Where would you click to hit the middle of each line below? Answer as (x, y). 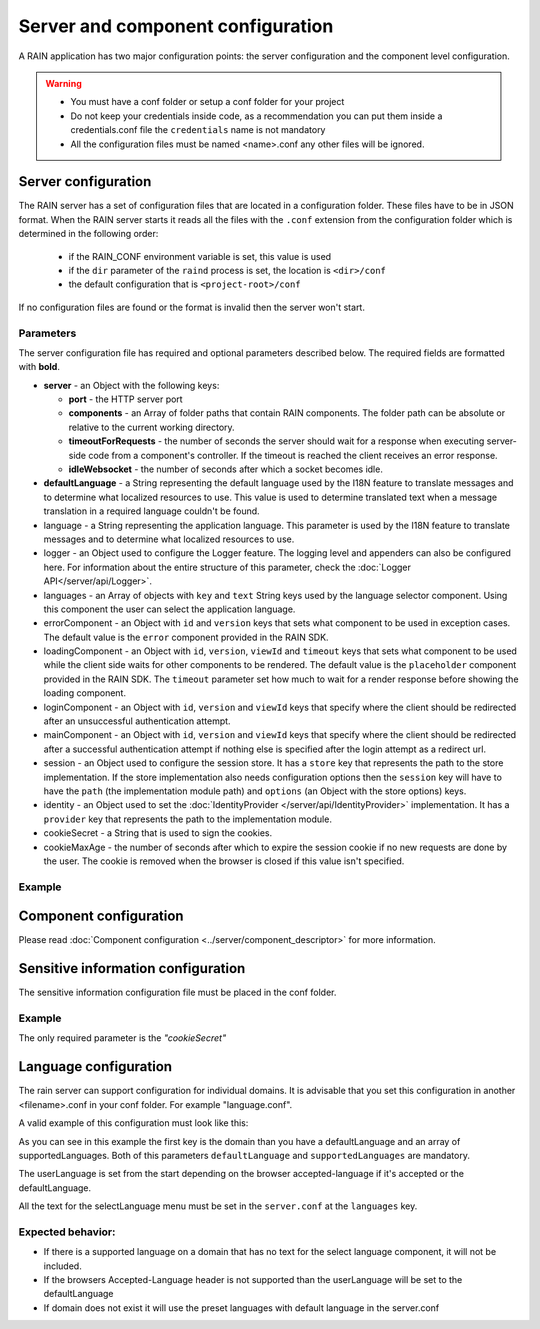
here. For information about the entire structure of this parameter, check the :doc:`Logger (227, 567)
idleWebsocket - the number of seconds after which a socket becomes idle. (226, 469)
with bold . (39, 367)
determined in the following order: (88, 234)
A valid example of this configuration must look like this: (133, 1123)
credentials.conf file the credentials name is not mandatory (198, 130)
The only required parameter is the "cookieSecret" (122, 1038)
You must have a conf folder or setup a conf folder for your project (207, 102)
